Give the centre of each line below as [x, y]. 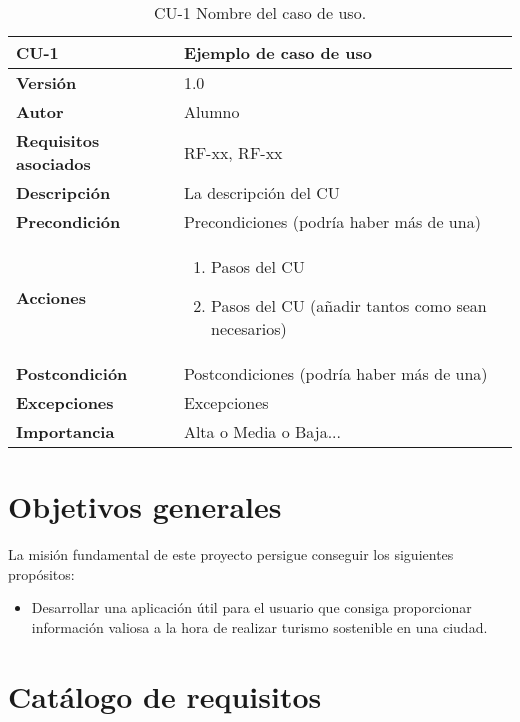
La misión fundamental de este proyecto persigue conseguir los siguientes [231, 554]
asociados [53, 163]
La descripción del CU [261, 192]
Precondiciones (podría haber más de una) [332, 221]
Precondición [68, 221]
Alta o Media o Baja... [262, 431]
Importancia [65, 431]
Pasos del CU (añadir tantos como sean [349, 305]
